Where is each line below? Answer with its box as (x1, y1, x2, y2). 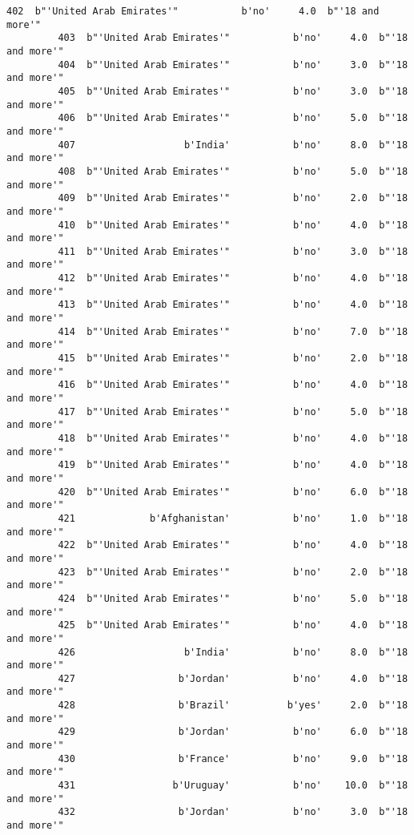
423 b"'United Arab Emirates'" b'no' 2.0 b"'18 (58, 566, 408, 578)
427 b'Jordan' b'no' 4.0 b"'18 (58, 672, 408, 684)
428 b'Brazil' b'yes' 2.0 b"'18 (58, 700, 408, 712)
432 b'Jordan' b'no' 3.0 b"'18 (58, 806, 408, 818)
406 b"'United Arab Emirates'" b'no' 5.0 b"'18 (58, 112, 408, 124)
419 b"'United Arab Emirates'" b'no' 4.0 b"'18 (58, 459, 408, 471)
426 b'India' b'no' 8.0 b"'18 (58, 646, 408, 658)
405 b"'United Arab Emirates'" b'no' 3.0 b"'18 (58, 85, 408, 97)
